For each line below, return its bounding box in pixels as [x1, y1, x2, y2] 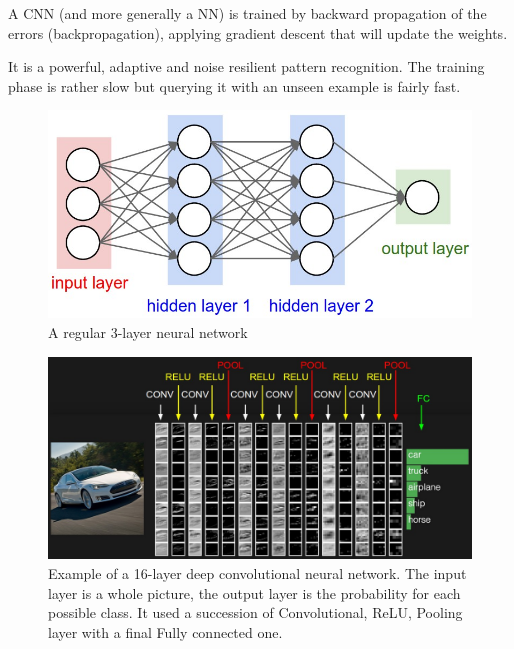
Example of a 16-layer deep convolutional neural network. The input [48, 563, 467, 584]
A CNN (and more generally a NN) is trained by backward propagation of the [8, 3, 487, 23]
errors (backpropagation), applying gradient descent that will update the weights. [8, 22, 508, 43]
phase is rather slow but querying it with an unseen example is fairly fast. [8, 75, 461, 96]
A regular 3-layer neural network [48, 321, 248, 342]
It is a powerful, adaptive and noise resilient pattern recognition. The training [8, 56, 485, 77]
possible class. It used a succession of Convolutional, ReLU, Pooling [48, 602, 463, 623]
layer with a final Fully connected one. [48, 621, 283, 642]
